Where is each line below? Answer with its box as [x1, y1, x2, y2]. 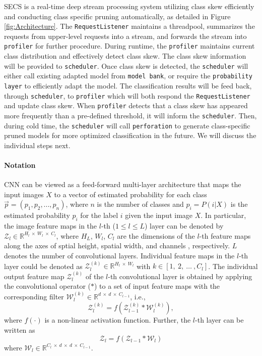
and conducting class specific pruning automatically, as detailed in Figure [4, 11, 231, 21]
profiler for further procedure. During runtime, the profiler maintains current [4, 40, 255, 51]
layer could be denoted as [4, 260, 83, 271]
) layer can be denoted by [144, 220, 224, 231]
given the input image [125, 210, 193, 220]
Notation [4, 160, 36, 170]
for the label [80, 210, 118, 220]
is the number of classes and [97, 199, 184, 209]
